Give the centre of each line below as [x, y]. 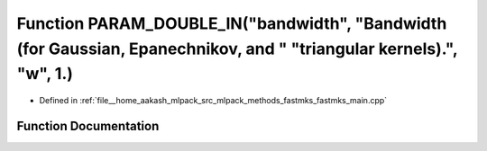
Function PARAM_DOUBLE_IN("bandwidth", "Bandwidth [232, 23]
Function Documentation [88, 126]
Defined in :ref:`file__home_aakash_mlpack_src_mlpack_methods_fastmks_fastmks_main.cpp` [213, 101]
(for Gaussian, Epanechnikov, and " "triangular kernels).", [237, 49]
